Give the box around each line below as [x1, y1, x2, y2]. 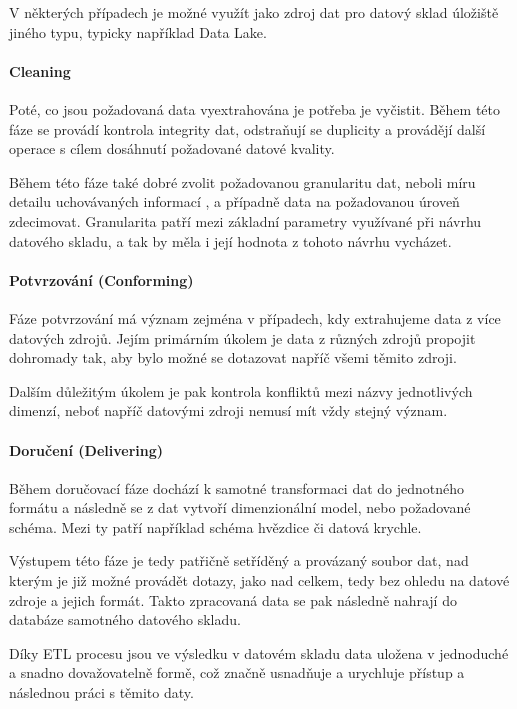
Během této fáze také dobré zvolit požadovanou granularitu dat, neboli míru [9, 171, 476, 192]
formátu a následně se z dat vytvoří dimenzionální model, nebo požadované [9, 497, 471, 518]
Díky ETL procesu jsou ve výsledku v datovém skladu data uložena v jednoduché [9, 642, 509, 663]
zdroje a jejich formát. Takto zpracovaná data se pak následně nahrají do [9, 589, 457, 610]
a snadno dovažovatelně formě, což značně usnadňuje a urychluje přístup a [9, 662, 465, 683]
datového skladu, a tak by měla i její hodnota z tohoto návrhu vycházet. [9, 230, 452, 251]
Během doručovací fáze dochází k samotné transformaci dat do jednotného [9, 477, 465, 498]
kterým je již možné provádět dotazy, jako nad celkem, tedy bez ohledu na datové [9, 570, 510, 591]
